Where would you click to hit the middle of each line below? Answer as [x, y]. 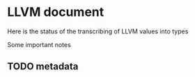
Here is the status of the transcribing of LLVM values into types [98, 31]
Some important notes [39, 44]
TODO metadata [43, 67]
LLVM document [56, 12]
